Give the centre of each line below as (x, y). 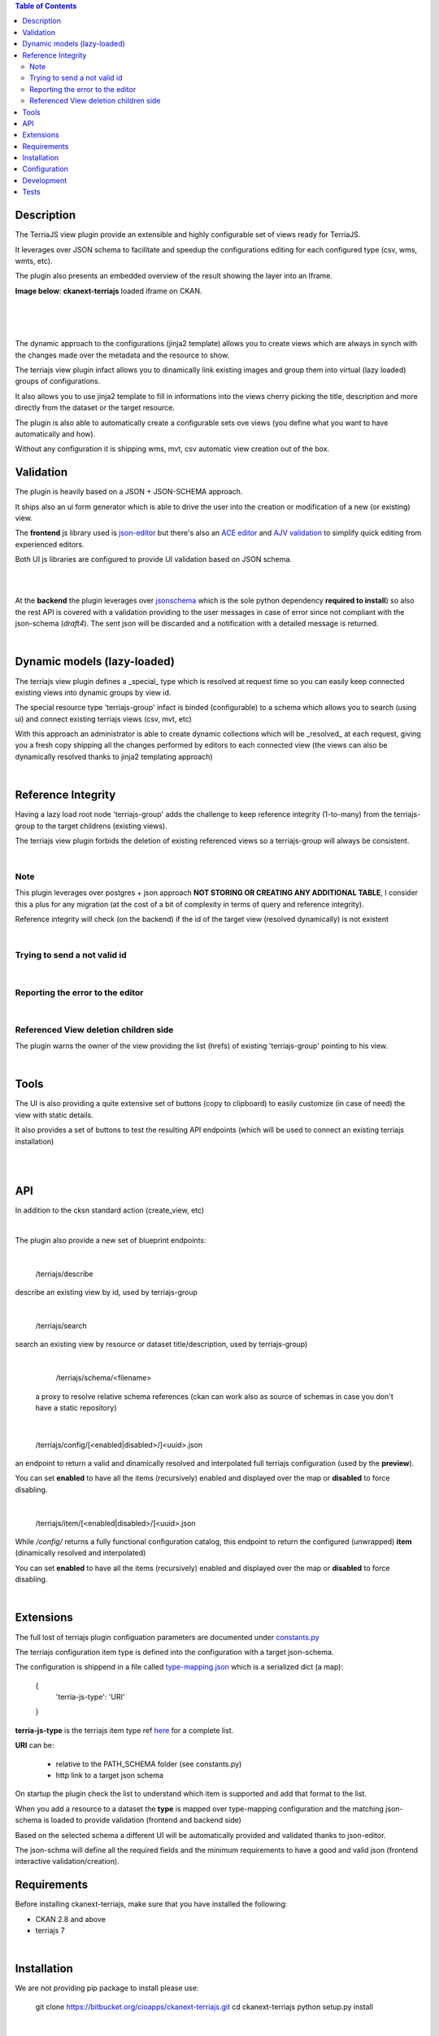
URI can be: (35, 1745)
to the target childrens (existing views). (102, 826)
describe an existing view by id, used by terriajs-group (106, 1292)
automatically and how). (55, 434)
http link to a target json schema (110, 1775)
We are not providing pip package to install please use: (107, 1988)
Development (45, 180)
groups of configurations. (58, 381)
